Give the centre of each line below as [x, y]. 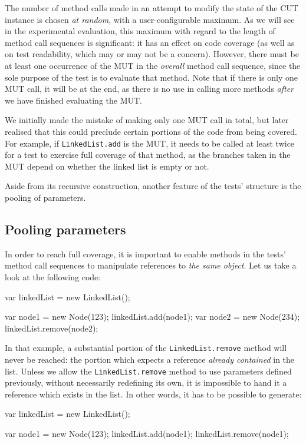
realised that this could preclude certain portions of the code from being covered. [151, 131]
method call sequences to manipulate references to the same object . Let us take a [151, 265]
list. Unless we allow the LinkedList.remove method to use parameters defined [148, 371]
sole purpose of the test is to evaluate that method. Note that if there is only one [152, 77]
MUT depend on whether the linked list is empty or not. [107, 166]
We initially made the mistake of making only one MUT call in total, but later [147, 120]
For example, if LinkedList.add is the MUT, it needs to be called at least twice [150, 143]
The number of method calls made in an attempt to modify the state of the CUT [152, 8]
